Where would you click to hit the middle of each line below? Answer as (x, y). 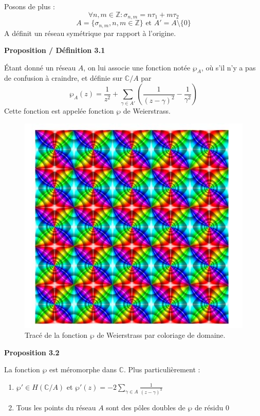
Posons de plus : (30, 6)
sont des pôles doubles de (146, 407)
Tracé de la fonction (56, 335)
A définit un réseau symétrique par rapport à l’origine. (90, 33)
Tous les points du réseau (56, 407)
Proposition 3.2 (32, 352)
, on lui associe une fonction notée (137, 67)
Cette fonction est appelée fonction (59, 111)
